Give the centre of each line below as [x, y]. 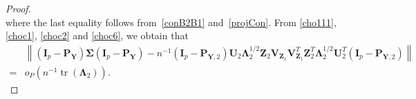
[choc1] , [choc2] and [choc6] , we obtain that [97, 35]
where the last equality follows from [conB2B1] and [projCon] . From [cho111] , [171, 22]
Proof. [18, 8]
